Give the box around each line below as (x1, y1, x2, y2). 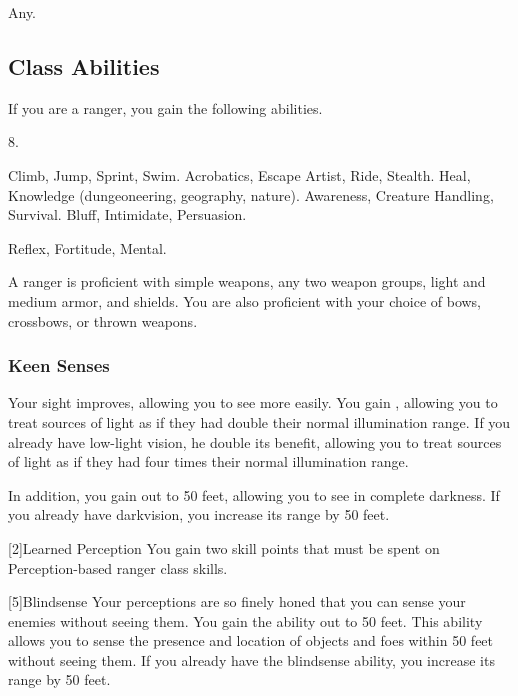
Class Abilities (8, 50, 160, 81)
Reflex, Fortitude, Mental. (8, 237, 167, 258)
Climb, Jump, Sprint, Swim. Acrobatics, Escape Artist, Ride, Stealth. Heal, (8, 164, 471, 185)
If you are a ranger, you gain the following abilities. (8, 97, 323, 118)
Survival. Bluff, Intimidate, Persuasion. (8, 204, 247, 225)
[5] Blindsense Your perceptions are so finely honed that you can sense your (8, 591, 466, 612)
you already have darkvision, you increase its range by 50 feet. (8, 504, 390, 525)
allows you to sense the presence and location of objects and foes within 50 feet (8, 630, 494, 651)
